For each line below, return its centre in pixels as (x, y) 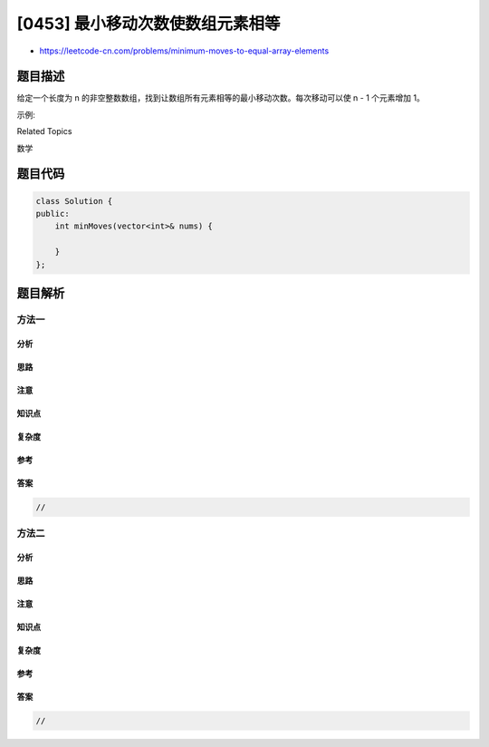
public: (53, 214)
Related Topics (44, 131)
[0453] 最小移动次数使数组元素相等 (149, 24)
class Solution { (74, 201)
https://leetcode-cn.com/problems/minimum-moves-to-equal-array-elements (184, 51)
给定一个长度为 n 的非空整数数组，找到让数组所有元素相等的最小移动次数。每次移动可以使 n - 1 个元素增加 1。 (221, 98)
